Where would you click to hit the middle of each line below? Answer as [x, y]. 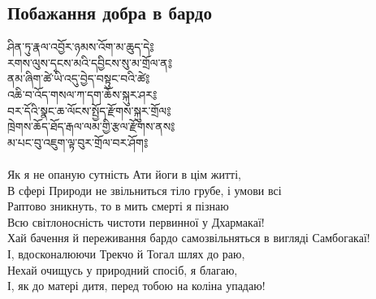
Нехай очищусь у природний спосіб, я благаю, [123, 269]
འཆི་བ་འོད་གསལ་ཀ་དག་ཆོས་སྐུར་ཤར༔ [82, 94]
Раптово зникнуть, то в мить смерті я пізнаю [118, 206]
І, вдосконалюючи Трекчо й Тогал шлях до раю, [126, 253]
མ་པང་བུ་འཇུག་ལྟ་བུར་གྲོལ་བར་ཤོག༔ [78, 142]
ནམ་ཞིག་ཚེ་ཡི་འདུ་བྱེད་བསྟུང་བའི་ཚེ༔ [79, 78]
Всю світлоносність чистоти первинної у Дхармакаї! [136, 221]
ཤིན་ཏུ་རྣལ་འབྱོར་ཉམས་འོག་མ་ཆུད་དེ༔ [81, 47]
